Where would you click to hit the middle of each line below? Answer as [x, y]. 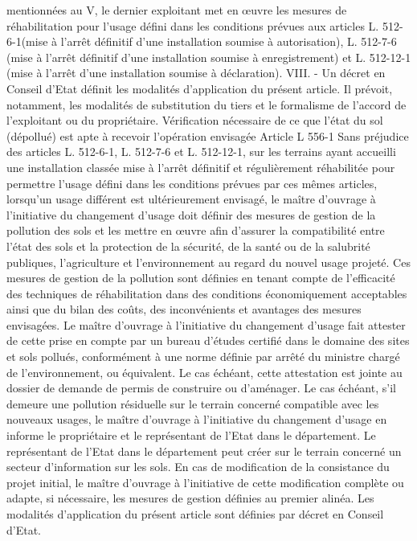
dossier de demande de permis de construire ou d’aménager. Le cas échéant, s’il [201, 388]
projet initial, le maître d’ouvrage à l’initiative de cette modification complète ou [205, 482]
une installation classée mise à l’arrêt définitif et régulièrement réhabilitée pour [201, 167]
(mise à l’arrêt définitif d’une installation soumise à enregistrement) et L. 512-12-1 [209, 57]
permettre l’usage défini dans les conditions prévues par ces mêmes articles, [192, 183]
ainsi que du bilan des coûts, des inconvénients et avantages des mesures [184, 309]
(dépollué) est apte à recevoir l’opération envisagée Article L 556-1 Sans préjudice [208, 135]
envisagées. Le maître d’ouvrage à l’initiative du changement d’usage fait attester [206, 324]
